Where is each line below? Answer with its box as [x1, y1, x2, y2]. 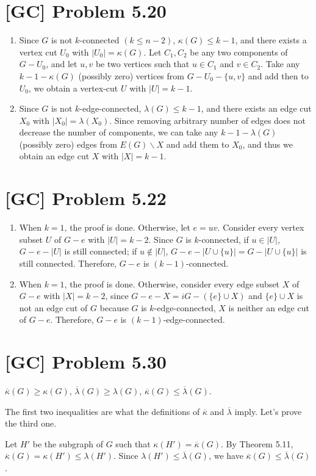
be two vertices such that [95, 57, 190, 70]
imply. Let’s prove [234, 405, 302, 417]
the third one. [5, 417, 57, 430]
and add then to [248, 69, 309, 82]
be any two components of [190, 45, 288, 58]
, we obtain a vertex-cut [29, 81, 118, 94]
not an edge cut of [19, 301, 88, 314]
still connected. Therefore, [19, 256, 117, 269]
